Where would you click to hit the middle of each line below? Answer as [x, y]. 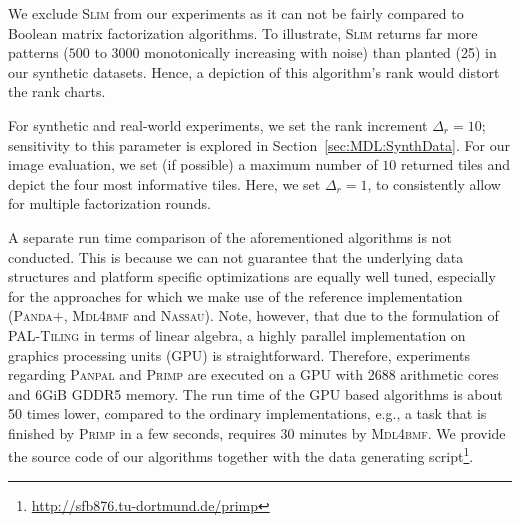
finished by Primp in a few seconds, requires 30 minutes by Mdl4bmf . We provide [257, 432]
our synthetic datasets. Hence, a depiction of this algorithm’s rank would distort [254, 71]
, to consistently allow [434, 183]
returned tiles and [456, 164]
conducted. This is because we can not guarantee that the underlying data [236, 256]
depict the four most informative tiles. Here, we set [164, 183]
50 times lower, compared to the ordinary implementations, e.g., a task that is [247, 413]
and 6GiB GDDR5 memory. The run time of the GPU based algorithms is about [255, 393]
